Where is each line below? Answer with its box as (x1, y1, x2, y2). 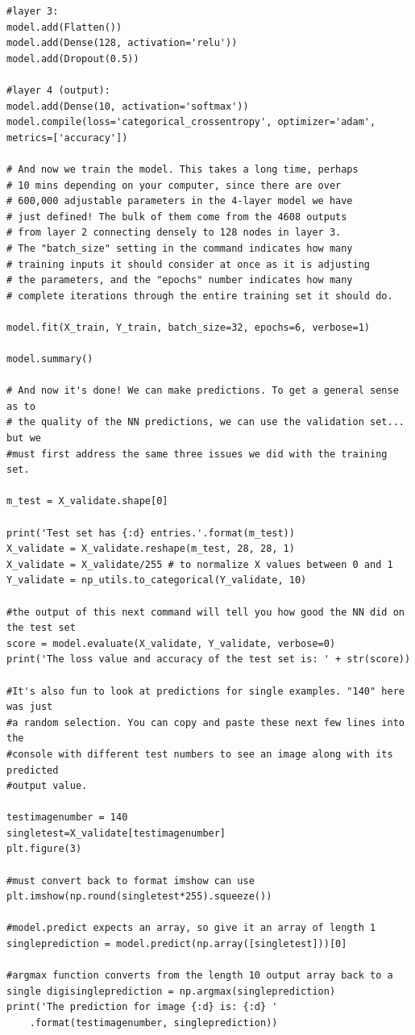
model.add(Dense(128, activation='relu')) (6, 37, 238, 49)
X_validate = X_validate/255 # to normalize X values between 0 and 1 (6, 558, 393, 570)
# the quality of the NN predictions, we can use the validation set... (6, 416, 405, 428)
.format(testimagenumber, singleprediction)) (29, 1017, 278, 1029)
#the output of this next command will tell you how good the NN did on (6, 606, 405, 618)
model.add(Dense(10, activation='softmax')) (6, 100, 249, 112)
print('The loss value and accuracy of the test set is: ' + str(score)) (6, 653, 411, 666)
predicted (6, 764, 59, 776)
